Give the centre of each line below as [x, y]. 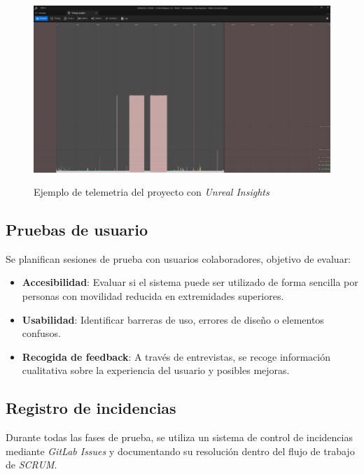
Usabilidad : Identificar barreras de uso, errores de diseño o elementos [173, 319]
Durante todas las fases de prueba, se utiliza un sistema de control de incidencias [179, 437]
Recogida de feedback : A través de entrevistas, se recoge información [176, 356]
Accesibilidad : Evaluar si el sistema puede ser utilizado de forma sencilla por [190, 282]
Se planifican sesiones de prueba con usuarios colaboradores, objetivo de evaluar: [178, 258]
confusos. [41, 333]
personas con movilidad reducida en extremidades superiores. [153, 296]
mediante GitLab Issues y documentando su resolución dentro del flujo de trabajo [180, 451]
